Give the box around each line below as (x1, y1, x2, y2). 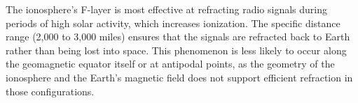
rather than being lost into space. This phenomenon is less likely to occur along (6, 42, 347, 57)
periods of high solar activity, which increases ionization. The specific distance (6, 15, 340, 30)
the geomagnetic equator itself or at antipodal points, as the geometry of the (6, 56, 335, 71)
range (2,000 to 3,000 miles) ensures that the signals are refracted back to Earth (6, 29, 350, 44)
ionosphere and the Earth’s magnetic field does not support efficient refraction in (6, 70, 353, 84)
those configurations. (6, 84, 95, 98)
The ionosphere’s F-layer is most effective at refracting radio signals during (6, 2, 327, 16)
